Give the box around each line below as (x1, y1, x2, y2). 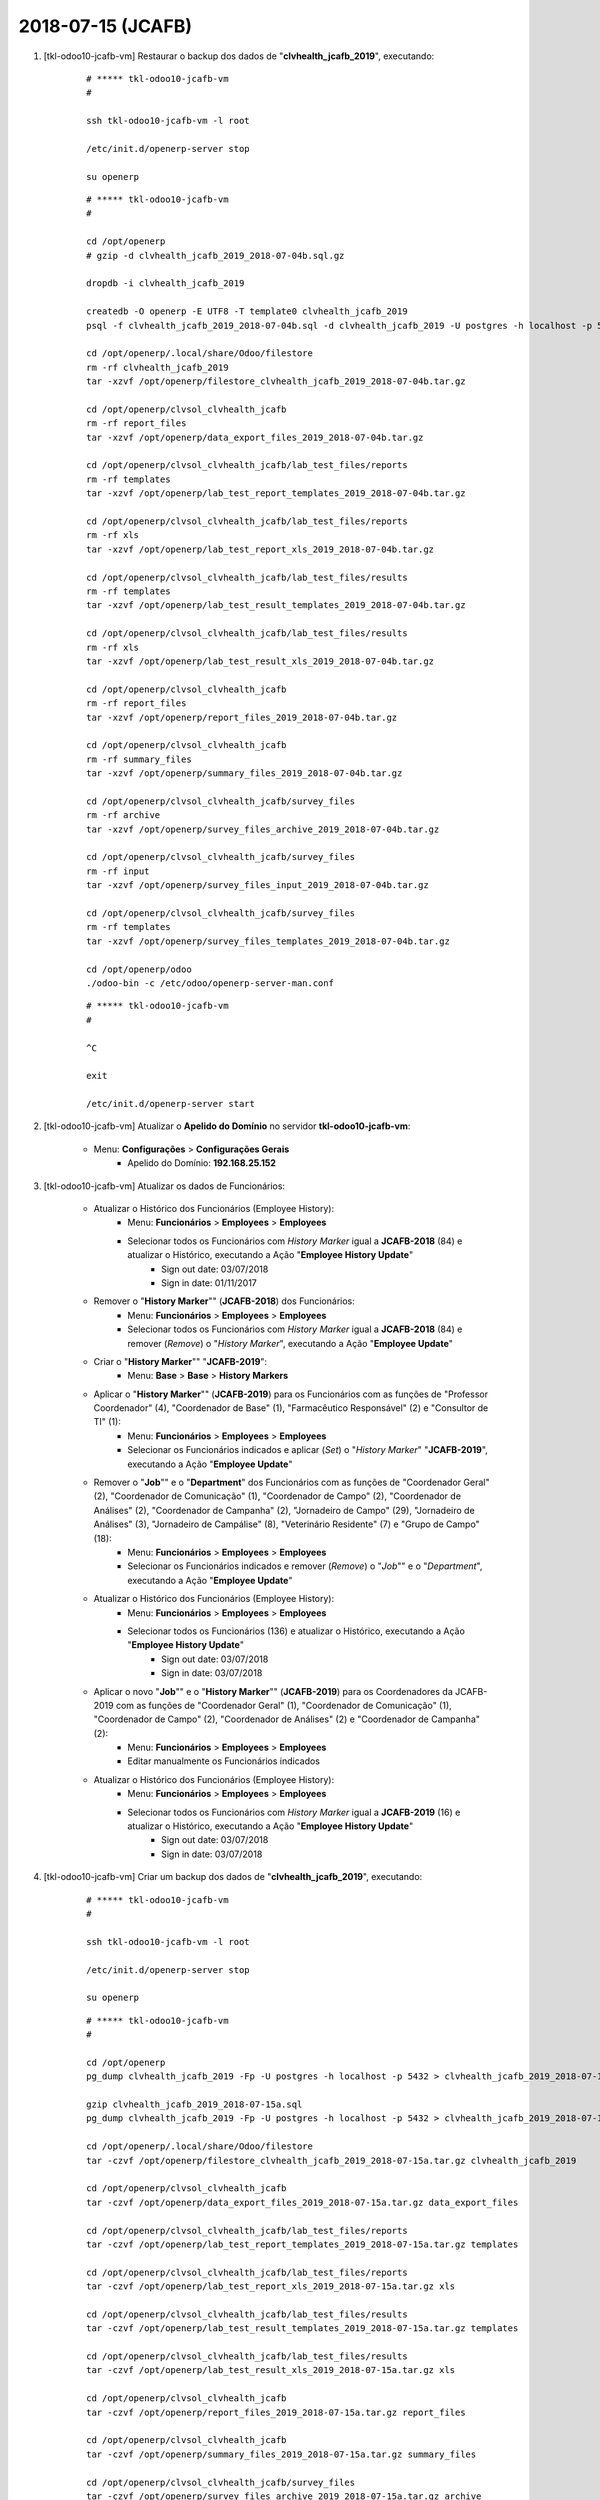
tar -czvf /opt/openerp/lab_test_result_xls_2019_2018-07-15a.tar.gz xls (86, 2365, 456, 2376)
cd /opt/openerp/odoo (86, 963, 192, 975)
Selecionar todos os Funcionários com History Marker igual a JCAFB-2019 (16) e (127, 1806, 461, 1818)
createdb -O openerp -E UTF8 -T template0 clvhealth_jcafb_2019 (86, 306, 409, 317)
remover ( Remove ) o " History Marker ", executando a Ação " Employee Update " (127, 1337, 454, 1349)
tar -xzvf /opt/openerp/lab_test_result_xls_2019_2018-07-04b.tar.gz (86, 655, 435, 667)
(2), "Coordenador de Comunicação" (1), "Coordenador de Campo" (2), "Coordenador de (93, 1490, 462, 1502)
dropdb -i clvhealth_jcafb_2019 (86, 278, 245, 289)
